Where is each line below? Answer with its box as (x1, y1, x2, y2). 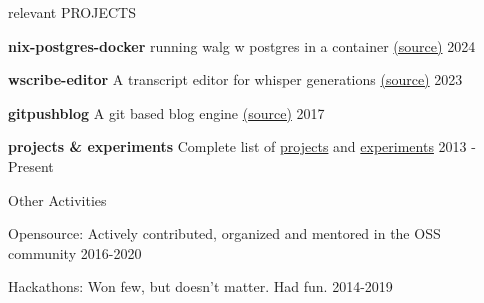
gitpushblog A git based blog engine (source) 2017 (8, 102, 325, 123)
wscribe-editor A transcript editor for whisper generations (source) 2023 (8, 69, 463, 90)
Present (8, 155, 54, 176)
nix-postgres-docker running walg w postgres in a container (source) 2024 (8, 35, 476, 56)
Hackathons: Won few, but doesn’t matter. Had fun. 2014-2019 (8, 276, 393, 297)
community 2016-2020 (8, 242, 142, 263)
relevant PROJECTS (8, 2, 136, 22)
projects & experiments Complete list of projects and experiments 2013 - (8, 136, 476, 157)
